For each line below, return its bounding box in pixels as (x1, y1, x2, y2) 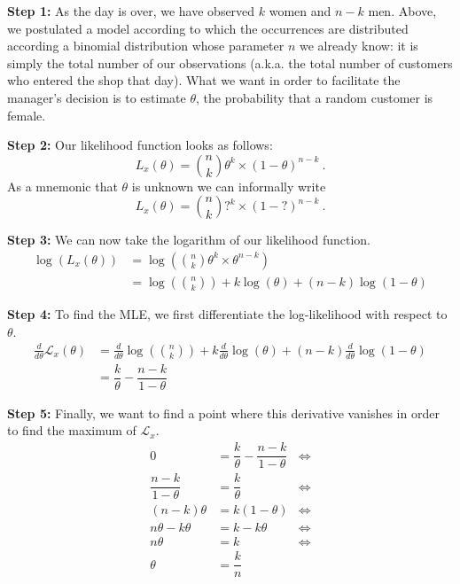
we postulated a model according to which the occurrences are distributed (7, 19, 409, 37)
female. (7, 105, 46, 124)
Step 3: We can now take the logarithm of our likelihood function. (7, 230, 371, 249)
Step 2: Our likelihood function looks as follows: (7, 136, 273, 154)
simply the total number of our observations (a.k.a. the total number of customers (7, 53, 453, 72)
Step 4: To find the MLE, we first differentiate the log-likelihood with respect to (7, 305, 448, 323)
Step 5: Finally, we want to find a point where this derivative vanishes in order (7, 403, 440, 422)
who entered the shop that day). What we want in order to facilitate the (7, 71, 401, 90)
